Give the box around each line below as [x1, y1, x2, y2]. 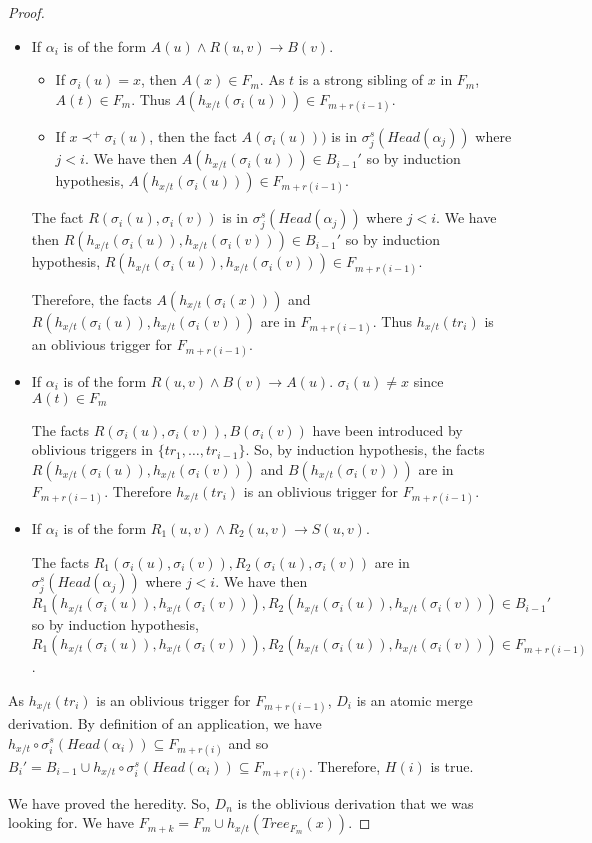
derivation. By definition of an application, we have [8, 712, 322, 733]
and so [228, 732, 269, 753]
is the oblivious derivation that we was [237, 792, 474, 813]
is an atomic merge [356, 689, 473, 710]
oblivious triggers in [31, 439, 153, 460]
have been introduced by [312, 419, 463, 440]
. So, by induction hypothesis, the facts [245, 439, 485, 460]
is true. [430, 755, 474, 776]
